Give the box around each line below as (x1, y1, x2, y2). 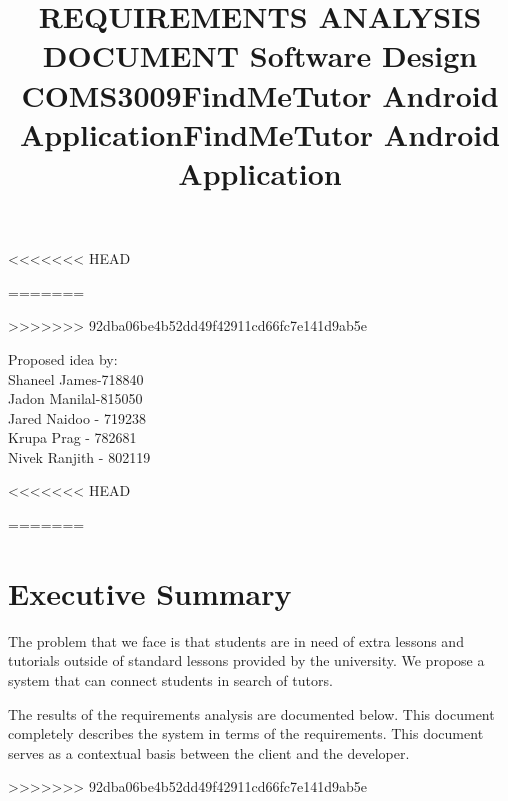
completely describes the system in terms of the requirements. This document (8, 723, 484, 744)
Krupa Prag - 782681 (8, 427, 137, 448)
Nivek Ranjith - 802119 (8, 446, 151, 467)
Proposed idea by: (8, 348, 118, 369)
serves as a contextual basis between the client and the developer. (8, 742, 410, 763)
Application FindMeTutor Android (19, 113, 501, 154)
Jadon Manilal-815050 (8, 388, 143, 409)
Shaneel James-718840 (8, 368, 144, 389)
